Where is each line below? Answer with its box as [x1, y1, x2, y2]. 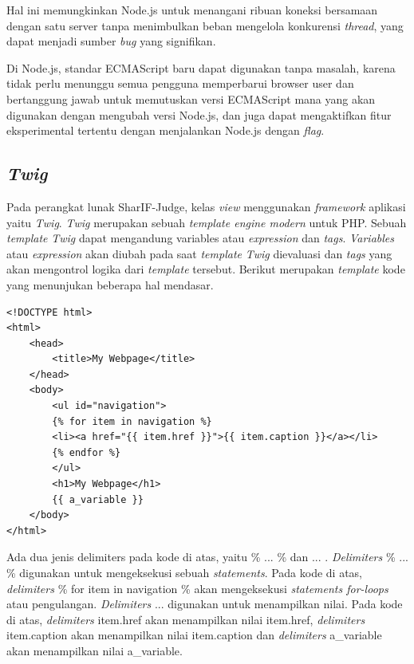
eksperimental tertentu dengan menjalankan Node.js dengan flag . [6, 122, 325, 139]
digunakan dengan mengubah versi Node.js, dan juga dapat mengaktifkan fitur [6, 106, 392, 123]
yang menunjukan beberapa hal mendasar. [6, 276, 214, 293]
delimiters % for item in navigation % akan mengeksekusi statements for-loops [6, 580, 388, 596]
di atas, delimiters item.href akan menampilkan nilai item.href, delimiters [6, 611, 365, 627]
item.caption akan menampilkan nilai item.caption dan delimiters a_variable [6, 627, 382, 643]
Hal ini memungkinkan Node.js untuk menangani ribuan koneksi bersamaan [6, 2, 378, 18]
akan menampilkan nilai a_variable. [6, 642, 183, 658]
